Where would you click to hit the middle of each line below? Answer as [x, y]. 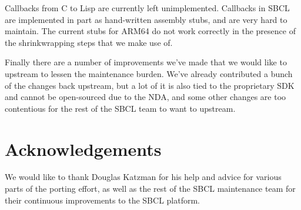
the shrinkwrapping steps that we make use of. [89, 42]
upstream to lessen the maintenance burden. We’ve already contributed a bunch [149, 73]
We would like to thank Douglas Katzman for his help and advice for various [143, 177]
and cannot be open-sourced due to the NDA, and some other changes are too [146, 97]
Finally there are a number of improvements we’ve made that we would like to [146, 62]
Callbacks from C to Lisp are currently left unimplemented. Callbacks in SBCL [147, 8]
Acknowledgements [83, 149]
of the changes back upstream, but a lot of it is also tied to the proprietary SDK [150, 85]
